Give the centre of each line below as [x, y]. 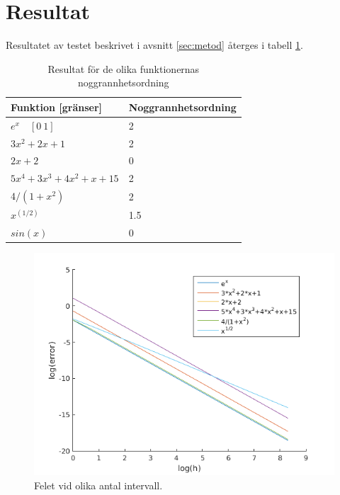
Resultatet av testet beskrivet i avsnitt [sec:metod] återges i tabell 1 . [154, 45]
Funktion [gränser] [57, 107]
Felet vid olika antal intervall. [98, 485]
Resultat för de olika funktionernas [124, 68]
